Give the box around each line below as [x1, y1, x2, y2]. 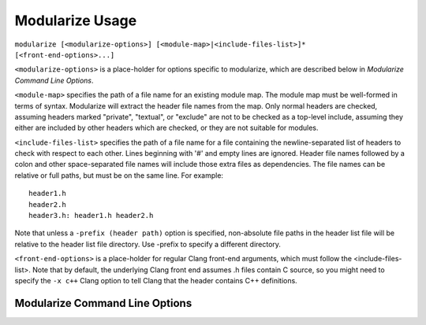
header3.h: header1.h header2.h [28, 211, 154, 220]
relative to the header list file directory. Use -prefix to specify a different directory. [14, 239, 282, 249]
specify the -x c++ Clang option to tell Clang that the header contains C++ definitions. [14, 275, 297, 285]
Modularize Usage [14, 12, 137, 29]
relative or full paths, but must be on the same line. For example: [14, 170, 224, 180]
